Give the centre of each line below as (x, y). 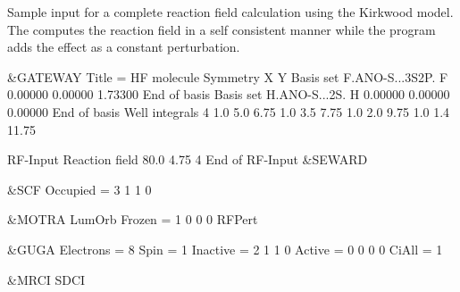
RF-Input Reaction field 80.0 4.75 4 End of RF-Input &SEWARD (188, 159)
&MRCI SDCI (46, 279)
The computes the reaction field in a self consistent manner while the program (222, 29)
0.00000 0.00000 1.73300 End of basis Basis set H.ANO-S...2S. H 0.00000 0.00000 (229, 94)
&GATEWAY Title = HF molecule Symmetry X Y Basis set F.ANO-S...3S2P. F (228, 76)
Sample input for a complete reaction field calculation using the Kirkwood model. (230, 12)
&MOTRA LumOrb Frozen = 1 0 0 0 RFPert (133, 219)
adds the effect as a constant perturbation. (124, 47)
